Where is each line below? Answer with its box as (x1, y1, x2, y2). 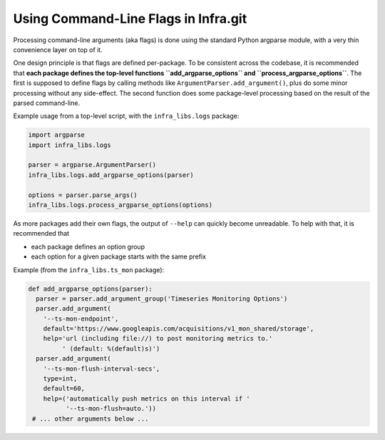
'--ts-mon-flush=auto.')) (65, 404, 157, 413)
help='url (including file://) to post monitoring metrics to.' (43, 334, 273, 343)
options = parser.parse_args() (28, 191, 138, 199)
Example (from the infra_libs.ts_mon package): (13, 265, 165, 274)
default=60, (43, 384, 86, 393)
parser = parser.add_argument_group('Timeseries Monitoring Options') (36, 294, 288, 303)
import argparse (28, 131, 86, 139)
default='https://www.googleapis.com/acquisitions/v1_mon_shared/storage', (43, 325, 314, 333)
